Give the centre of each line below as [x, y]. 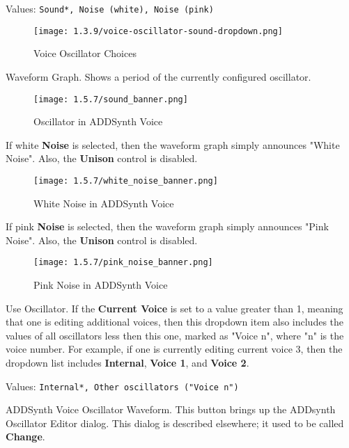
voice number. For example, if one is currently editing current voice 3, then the [174, 349]
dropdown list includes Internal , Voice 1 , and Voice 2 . [127, 362]
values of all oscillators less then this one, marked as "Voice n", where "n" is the [175, 335]
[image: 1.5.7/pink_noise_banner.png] [123, 263]
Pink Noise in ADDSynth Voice [101, 285]
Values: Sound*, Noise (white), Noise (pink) [110, 8]
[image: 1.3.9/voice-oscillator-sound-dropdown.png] [158, 31]
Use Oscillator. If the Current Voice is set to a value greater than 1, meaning [174, 308]
